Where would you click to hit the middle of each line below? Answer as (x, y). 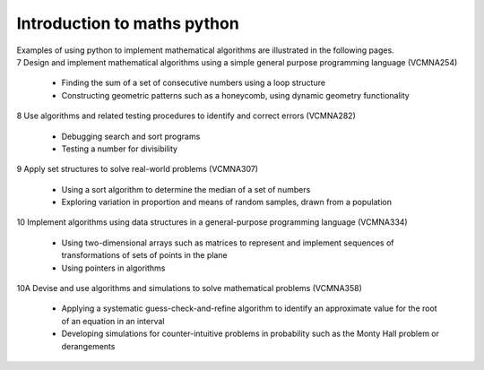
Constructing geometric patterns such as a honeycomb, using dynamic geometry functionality (235, 95)
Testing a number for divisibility (120, 149)
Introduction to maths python (128, 23)
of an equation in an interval (113, 321)
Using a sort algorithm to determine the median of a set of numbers (186, 189)
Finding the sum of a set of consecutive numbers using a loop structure (194, 83)
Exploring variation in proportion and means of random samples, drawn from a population (226, 202)
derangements (88, 346)
